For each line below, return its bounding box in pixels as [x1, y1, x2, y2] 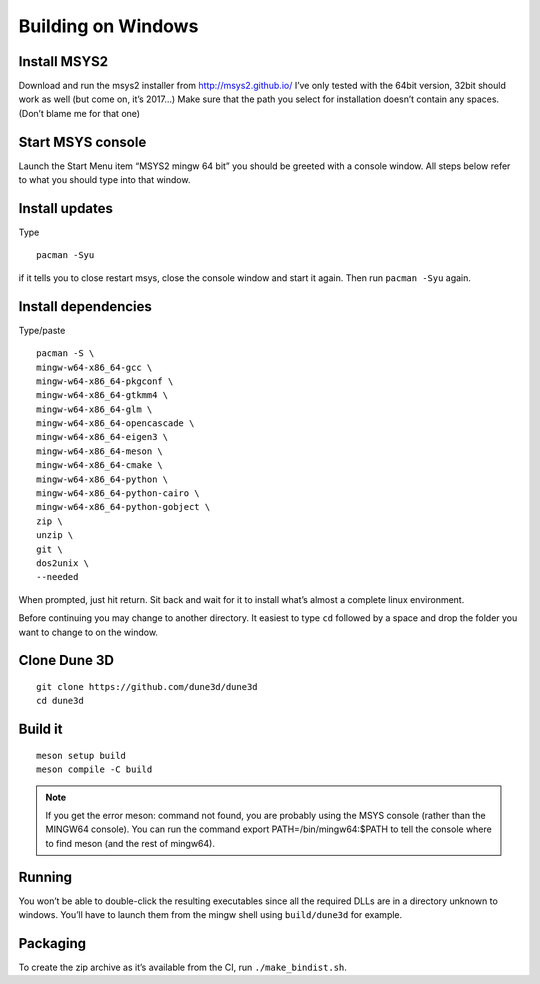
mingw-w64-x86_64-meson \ [36, 445, 164, 457]
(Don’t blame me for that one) [18, 107, 140, 119]
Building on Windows [18, 15, 199, 37]
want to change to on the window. [18, 626, 159, 638]
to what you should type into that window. [18, 174, 191, 186]
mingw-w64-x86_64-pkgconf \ [36, 375, 174, 387]
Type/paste [18, 324, 66, 336]
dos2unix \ [36, 557, 90, 569]
